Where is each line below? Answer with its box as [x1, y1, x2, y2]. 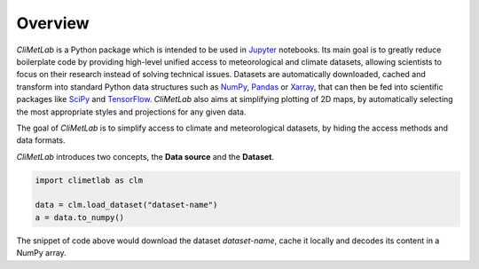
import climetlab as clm [35, 175, 144, 186]
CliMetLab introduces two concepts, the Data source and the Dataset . [16, 151, 275, 162]
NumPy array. [16, 248, 67, 258]
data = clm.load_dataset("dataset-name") [35, 200, 218, 210]
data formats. [16, 135, 66, 146]
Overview [16, 13, 90, 33]
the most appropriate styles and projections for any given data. [16, 107, 247, 117]
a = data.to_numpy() [35, 212, 124, 222]
